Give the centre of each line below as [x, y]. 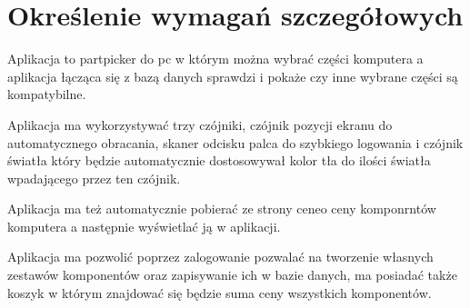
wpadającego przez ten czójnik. [94, 178]
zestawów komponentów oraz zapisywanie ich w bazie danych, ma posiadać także [232, 275]
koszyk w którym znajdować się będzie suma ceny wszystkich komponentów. [220, 292]
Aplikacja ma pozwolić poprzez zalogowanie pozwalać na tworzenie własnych [220, 257]
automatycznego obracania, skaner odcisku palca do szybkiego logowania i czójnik [235, 142]
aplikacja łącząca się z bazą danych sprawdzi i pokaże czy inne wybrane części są [233, 76]
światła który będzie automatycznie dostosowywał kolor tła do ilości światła [219, 160]
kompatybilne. [47, 94]
